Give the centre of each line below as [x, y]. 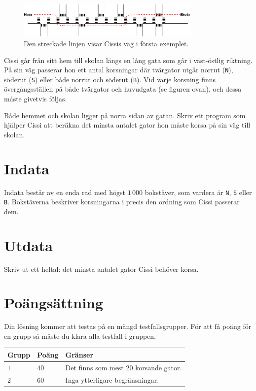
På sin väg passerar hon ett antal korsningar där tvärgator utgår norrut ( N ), [119, 70]
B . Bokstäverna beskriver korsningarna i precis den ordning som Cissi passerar [122, 202]
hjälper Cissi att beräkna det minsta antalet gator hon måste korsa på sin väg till [127, 125]
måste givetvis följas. [36, 99]
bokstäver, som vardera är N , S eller [198, 192]
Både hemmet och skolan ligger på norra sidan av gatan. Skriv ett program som [125, 115]
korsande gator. [159, 367]
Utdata [29, 245]
